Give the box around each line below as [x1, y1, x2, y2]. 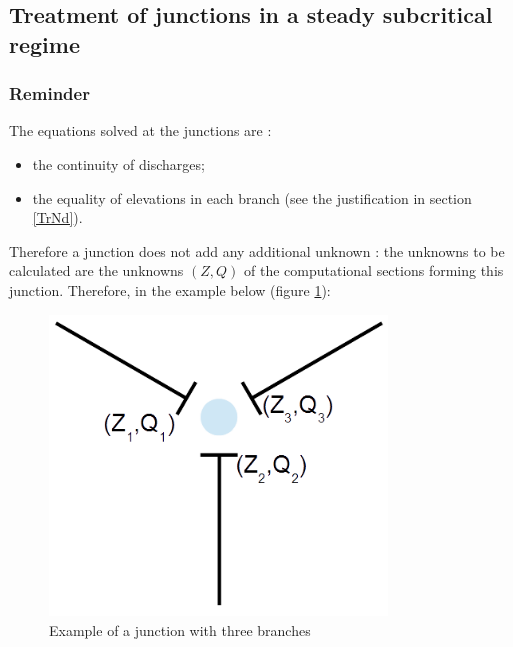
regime [9, 28, 80, 59]
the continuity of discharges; [32, 153, 205, 174]
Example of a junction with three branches [49, 619, 311, 640]
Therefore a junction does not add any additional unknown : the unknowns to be [9, 240, 505, 261]
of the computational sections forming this [244, 260, 504, 281]
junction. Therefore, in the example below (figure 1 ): [9, 279, 331, 300]
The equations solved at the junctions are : [9, 120, 272, 141]
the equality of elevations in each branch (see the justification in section [32, 187, 472, 208]
